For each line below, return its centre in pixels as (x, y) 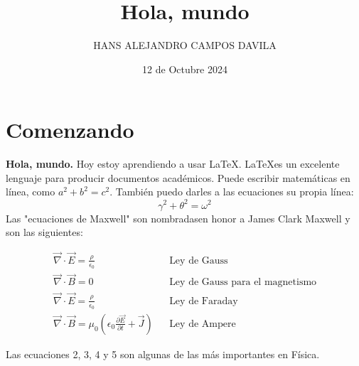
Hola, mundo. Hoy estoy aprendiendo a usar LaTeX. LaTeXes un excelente (173, 164)
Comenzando (70, 130)
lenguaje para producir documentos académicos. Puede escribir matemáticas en (178, 177)
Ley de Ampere (203, 324)
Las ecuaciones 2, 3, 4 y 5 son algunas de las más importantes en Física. (163, 354)
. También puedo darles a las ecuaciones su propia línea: (232, 192)
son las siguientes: (44, 232)
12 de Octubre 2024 (185, 69)
